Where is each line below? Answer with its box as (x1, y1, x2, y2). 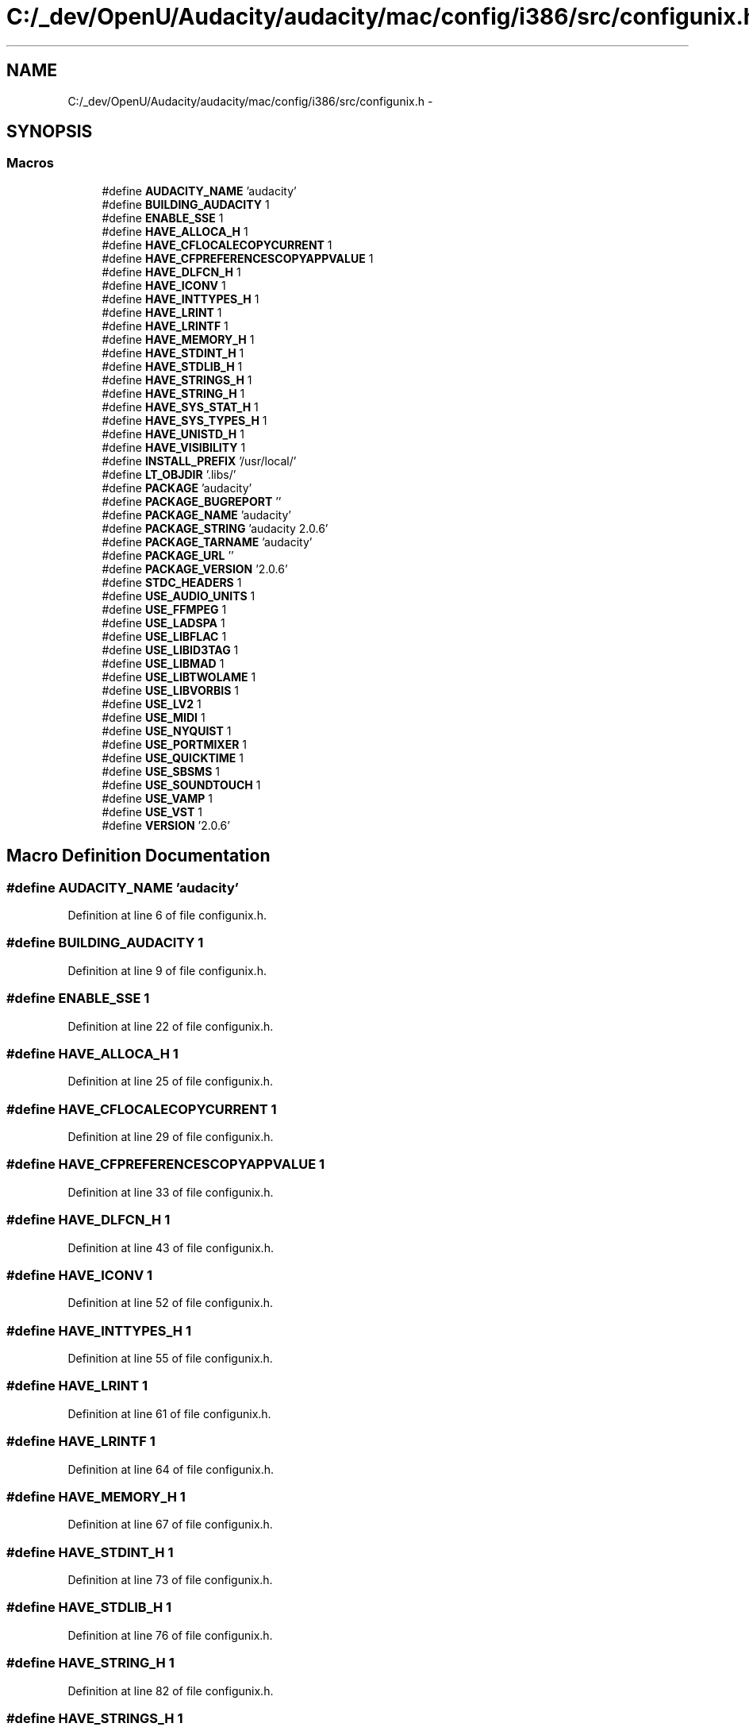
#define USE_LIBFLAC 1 (102, 629, 227, 643)
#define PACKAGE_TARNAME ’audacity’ (102, 534, 313, 549)
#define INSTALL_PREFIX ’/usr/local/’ (102, 453, 297, 468)
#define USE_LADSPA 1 (102, 615, 225, 630)
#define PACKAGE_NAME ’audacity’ (102, 507, 291, 522)
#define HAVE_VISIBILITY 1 (102, 440, 246, 454)
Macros (6, 155, 54, 172)
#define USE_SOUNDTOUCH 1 (102, 777, 261, 792)
